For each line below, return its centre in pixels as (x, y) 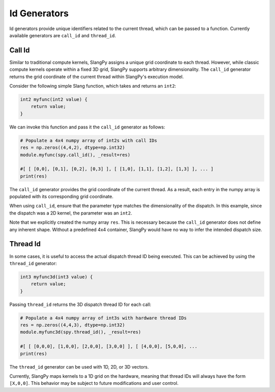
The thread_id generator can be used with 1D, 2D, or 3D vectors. (79, 367)
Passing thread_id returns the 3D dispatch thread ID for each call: (80, 304)
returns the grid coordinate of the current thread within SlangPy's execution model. (97, 76)
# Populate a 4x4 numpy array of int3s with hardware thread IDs (103, 318)
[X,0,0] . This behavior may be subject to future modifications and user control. (94, 383)
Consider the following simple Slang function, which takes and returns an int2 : (93, 86)
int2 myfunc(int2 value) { (54, 99)
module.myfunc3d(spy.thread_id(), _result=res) (80, 332)
